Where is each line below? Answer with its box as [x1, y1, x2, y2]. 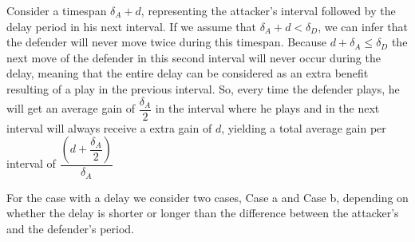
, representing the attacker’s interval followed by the [140, 2, 396, 18]
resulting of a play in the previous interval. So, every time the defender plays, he [6, 80, 400, 97]
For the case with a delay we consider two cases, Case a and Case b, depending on [6, 188, 409, 205]
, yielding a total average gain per [221, 119, 386, 136]
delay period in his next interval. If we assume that [6, 18, 256, 34]
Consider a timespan [6, 2, 107, 18]
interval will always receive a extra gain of [6, 119, 212, 136]
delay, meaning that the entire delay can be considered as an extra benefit [6, 65, 369, 81]
